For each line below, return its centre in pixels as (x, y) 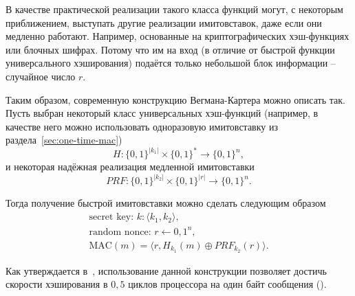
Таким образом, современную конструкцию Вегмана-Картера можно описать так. (175, 99)
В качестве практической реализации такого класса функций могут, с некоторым (174, 9)
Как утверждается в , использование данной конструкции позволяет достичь (166, 270)
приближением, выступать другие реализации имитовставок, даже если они (164, 22)
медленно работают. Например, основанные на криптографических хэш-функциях (177, 36)
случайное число (41, 76)
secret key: (111, 217)
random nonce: (120, 232)
